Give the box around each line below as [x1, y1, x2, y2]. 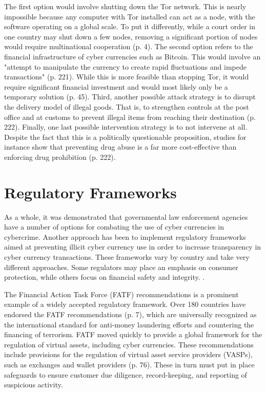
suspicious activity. [4, 379, 63, 390]
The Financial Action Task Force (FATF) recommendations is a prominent [4, 288, 239, 299]
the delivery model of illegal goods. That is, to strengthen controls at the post [4, 101, 249, 112]
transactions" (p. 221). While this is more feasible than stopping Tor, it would [4, 71, 249, 82]
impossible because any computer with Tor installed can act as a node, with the [4, 11, 255, 22]
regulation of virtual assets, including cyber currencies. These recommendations [4, 339, 254, 349]
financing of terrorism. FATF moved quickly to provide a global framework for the [4, 329, 262, 340]
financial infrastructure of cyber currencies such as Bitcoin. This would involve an [4, 51, 261, 61]
